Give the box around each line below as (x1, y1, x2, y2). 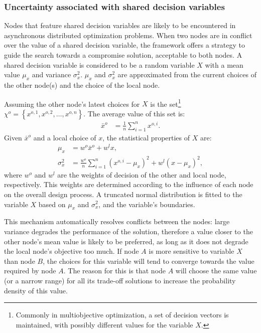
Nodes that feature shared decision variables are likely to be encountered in (4, 20, 236, 31)
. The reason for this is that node (63, 265, 166, 276)
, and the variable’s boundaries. (98, 199, 195, 209)
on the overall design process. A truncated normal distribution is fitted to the (4, 189, 242, 199)
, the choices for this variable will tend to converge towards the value (43, 255, 254, 266)
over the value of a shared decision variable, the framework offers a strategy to (4, 40, 245, 50)
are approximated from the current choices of (117, 69, 256, 80)
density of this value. (4, 285, 68, 295)
